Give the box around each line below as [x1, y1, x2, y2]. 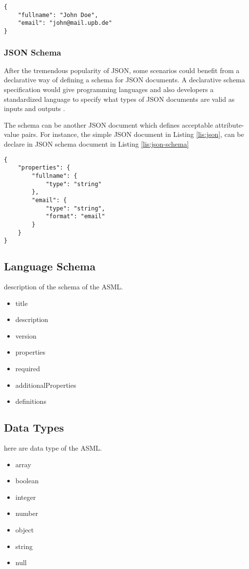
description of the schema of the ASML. [4, 282, 123, 292]
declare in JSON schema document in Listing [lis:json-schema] [4, 139, 189, 149]
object [15, 524, 34, 534]
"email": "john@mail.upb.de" [18, 19, 112, 27]
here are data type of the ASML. [4, 442, 102, 453]
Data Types [4, 420, 64, 435]
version [15, 330, 37, 341]
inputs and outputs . [4, 103, 65, 114]
